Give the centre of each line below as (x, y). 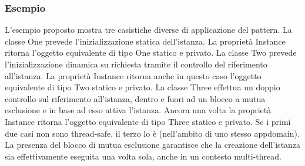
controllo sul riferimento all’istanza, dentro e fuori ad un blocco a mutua (135, 98)
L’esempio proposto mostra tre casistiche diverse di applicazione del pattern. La (148, 30)
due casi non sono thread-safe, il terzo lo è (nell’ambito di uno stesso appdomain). (152, 133)
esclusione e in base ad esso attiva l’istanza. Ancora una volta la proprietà (138, 110)
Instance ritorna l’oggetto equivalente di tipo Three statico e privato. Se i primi (148, 121)
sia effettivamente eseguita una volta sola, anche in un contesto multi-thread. (143, 156)
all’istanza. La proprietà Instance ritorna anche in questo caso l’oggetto (133, 75)
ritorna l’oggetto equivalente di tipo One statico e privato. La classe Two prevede (151, 52)
